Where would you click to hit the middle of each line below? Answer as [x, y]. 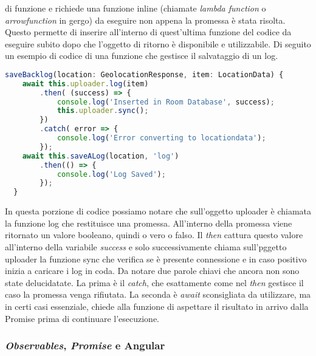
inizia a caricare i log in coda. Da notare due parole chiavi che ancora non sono [152, 271]
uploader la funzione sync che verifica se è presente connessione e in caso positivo [156, 258]
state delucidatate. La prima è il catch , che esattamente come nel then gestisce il [154, 282]
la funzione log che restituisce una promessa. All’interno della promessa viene [149, 223]
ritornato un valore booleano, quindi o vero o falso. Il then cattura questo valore [154, 235]
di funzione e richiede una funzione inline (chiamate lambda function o [136, 8]
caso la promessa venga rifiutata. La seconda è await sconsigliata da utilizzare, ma [158, 294]
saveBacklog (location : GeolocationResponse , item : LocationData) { [144, 74]
